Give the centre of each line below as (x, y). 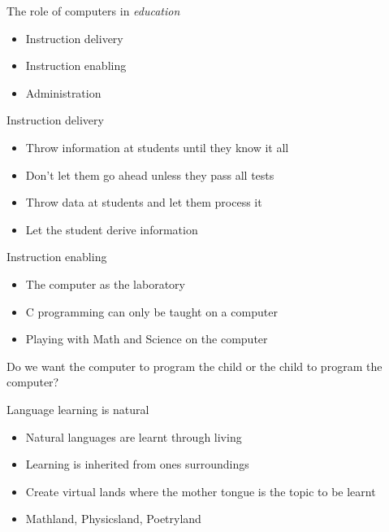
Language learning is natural (78, 409)
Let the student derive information (112, 229)
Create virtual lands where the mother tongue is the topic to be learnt (201, 491)
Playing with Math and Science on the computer (147, 339)
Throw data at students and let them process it (144, 202)
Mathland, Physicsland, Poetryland (113, 519)
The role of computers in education (93, 11)
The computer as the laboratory (105, 283)
